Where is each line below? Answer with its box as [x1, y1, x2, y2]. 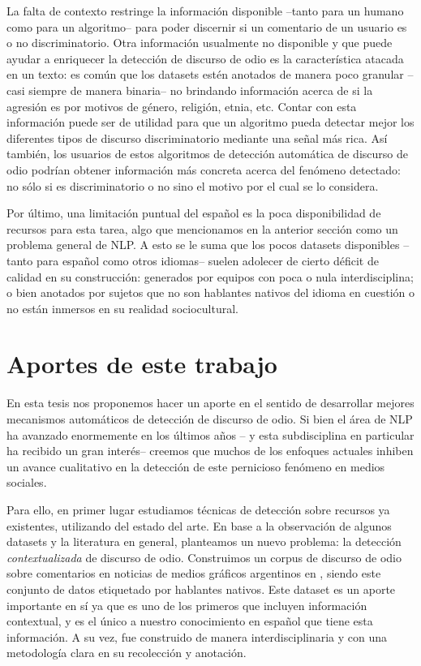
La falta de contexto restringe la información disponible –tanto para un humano [6, 2, 404, 19]
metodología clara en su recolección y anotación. [6, 644, 247, 661]
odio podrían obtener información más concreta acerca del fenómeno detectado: [6, 161, 401, 178]
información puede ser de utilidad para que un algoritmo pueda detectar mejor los [6, 114, 415, 131]
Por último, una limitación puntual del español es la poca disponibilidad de [6, 204, 381, 221]
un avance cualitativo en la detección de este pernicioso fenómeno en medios [6, 458, 385, 475]
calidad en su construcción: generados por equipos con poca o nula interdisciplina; [6, 268, 414, 285]
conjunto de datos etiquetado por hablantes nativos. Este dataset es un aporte [6, 580, 396, 597]
